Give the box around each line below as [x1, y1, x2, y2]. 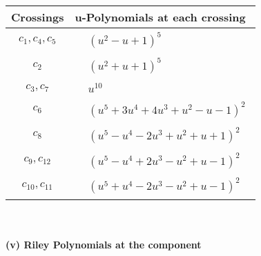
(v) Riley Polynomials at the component [6, 237, 202, 252]
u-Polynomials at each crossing [75, 9, 246, 25]
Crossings [11, 9, 64, 25]
